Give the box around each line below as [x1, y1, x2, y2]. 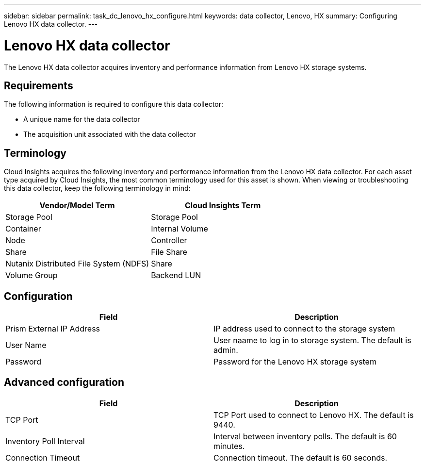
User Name [5, 340, 47, 350]
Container [5, 224, 41, 234]
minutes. [213, 441, 245, 451]
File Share [151, 247, 187, 257]
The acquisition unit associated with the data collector [23, 130, 196, 139]
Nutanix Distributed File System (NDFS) [5, 259, 149, 269]
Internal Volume [151, 224, 208, 234]
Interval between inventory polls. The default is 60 [213, 431, 397, 441]
